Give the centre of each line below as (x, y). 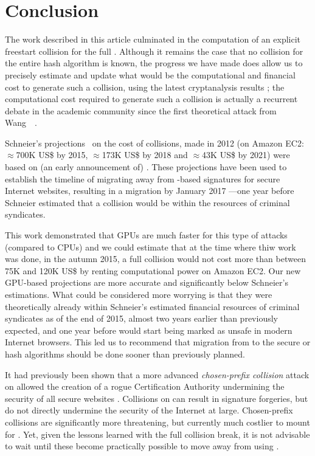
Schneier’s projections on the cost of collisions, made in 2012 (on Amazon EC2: (154, 143)
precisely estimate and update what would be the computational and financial (150, 74)
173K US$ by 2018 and (145, 155)
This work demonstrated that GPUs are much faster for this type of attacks (146, 235)
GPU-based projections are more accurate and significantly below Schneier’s (147, 282)
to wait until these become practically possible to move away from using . (142, 446)
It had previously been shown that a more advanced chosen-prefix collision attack (157, 374)
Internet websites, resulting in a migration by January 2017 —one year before (150, 191)
